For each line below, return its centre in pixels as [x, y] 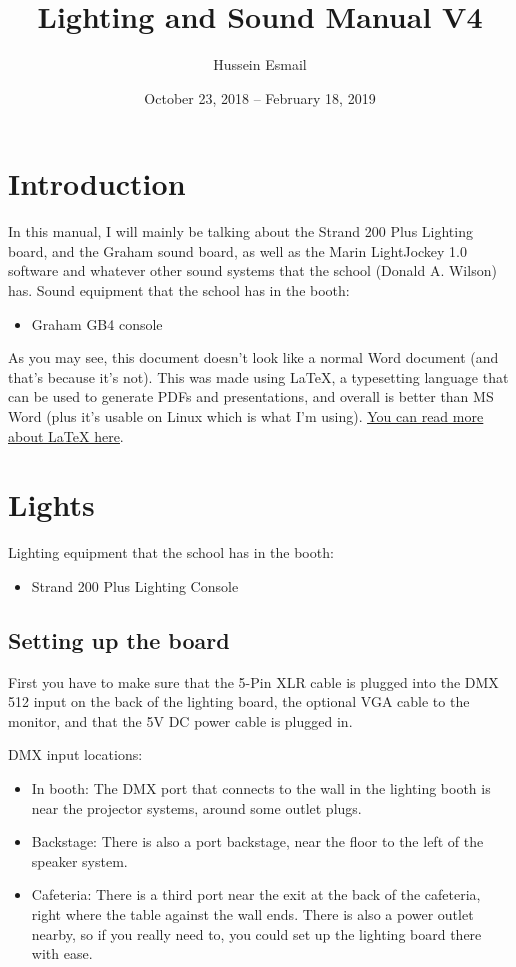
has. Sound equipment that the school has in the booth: [179, 290]
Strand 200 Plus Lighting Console [135, 585]
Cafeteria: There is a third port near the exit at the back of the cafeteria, [256, 894]
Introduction [97, 183]
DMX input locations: [75, 754]
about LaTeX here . [66, 435]
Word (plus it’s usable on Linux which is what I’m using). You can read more [246, 416]
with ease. [62, 953]
